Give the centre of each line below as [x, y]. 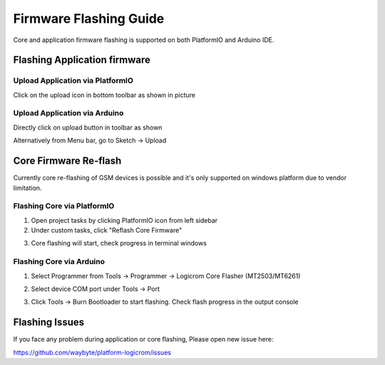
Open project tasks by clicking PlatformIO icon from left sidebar [124, 220]
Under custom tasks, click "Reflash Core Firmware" [107, 231]
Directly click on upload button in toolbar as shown [88, 127]
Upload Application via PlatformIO [73, 80]
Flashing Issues [49, 323]
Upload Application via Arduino [68, 113]
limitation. [27, 188]
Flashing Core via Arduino [59, 262]
